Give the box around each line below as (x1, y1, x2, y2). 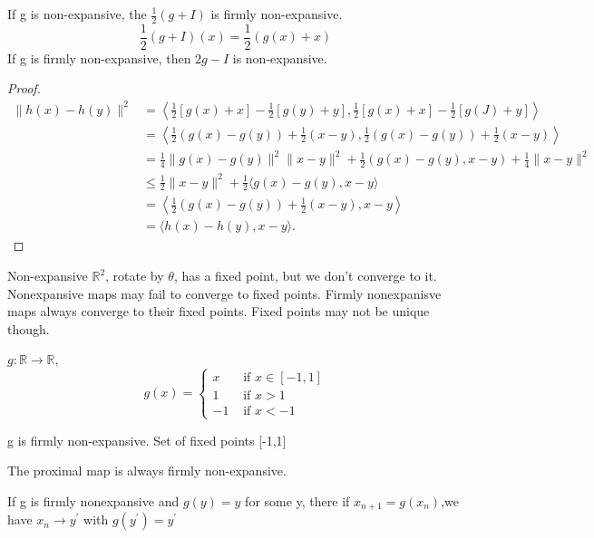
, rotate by (105, 266, 164, 285)
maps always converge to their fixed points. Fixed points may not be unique (7, 302, 430, 321)
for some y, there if (245, 491, 350, 510)
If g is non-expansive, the (7, 5, 147, 23)
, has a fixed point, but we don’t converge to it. (173, 266, 437, 285)
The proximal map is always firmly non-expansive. (7, 461, 287, 480)
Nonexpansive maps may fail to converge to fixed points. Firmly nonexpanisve (7, 283, 442, 303)
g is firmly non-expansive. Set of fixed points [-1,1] (7, 430, 287, 449)
